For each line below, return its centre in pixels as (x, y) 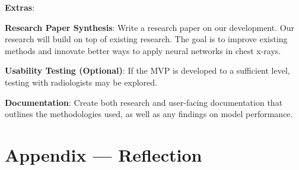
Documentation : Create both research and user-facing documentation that (144, 102)
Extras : (20, 7)
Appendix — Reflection (104, 154)
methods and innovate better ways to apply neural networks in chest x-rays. (143, 50)
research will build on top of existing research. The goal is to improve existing (146, 39)
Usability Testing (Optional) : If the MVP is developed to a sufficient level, (147, 70)
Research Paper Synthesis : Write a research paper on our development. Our (149, 27)
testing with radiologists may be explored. (81, 82)
